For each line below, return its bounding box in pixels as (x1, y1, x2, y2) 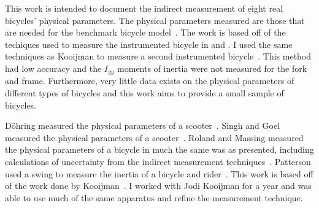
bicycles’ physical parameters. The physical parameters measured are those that (5, 13, 305, 26)
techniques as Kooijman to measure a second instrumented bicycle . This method (5, 50, 312, 63)
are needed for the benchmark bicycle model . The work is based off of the (5, 26, 286, 39)
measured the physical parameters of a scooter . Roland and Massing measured (5, 131, 304, 144)
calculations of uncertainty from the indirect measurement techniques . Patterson (5, 155, 311, 168)
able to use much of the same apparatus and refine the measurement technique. (5, 191, 303, 204)
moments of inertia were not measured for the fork (117, 61, 307, 74)
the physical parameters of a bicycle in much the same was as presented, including (5, 143, 314, 156)
